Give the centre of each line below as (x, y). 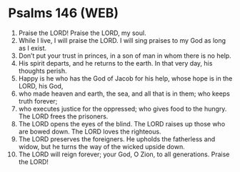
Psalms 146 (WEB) (64, 13)
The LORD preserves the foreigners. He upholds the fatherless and (117, 139)
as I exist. (32, 48)
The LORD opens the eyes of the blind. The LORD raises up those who (122, 123)
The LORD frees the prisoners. (63, 116)
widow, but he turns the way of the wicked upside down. (101, 146)
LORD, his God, (41, 86)
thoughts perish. (42, 71)
